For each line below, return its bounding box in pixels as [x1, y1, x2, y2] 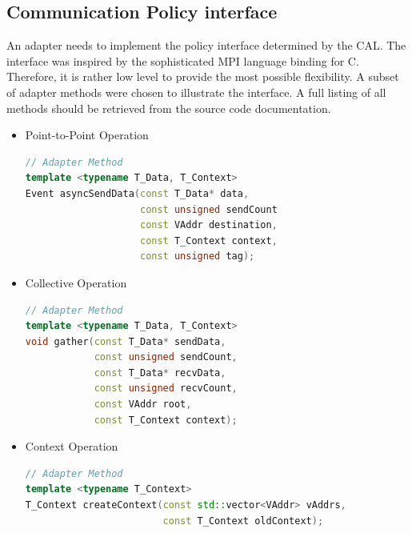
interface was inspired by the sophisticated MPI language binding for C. [6, 52, 359, 69]
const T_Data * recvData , [94, 367, 226, 379]
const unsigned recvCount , [94, 383, 238, 395]
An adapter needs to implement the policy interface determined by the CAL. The [6, 37, 406, 54]
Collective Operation [25, 274, 127, 291]
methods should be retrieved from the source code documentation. [6, 99, 331, 116]
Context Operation [25, 438, 118, 455]
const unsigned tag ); [139, 250, 255, 262]
